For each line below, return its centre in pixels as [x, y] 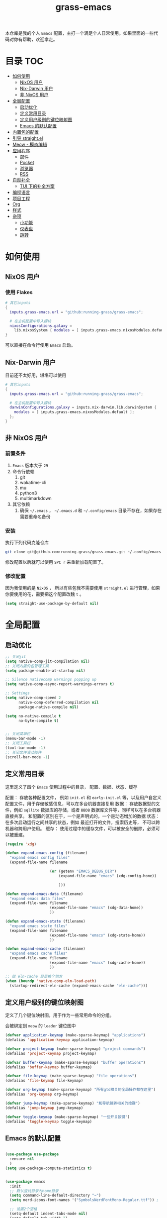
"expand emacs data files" [38, 899]
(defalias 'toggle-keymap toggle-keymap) [49, 1121]
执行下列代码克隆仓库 [27, 542]
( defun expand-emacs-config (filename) [46, 853]
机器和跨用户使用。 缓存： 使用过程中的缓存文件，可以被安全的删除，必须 [80, 828]
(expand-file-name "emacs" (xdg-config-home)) [107, 876]
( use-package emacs [25, 1181]
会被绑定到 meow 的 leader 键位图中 [41, 1026]
